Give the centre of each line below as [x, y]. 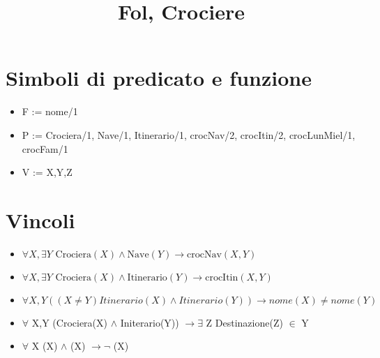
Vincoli [40, 219]
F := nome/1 [50, 111]
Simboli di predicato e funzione [159, 78]
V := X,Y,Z [47, 172]
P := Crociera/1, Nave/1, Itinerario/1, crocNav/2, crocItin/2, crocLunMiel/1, [189, 134]
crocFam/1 [45, 148]
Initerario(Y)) [150, 322]
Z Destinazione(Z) [244, 322]
